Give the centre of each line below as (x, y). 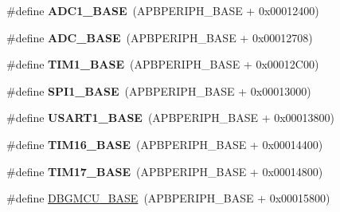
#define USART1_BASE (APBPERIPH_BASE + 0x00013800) (171, 118)
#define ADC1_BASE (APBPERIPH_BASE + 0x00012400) (163, 10)
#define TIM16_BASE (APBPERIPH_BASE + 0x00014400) (165, 144)
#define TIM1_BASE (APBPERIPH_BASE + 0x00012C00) (163, 64)
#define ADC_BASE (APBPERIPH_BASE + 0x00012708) (160, 37)
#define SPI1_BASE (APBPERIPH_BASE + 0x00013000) (159, 90)
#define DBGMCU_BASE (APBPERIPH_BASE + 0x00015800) (168, 198)
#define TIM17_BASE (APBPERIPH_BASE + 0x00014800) (165, 171)
